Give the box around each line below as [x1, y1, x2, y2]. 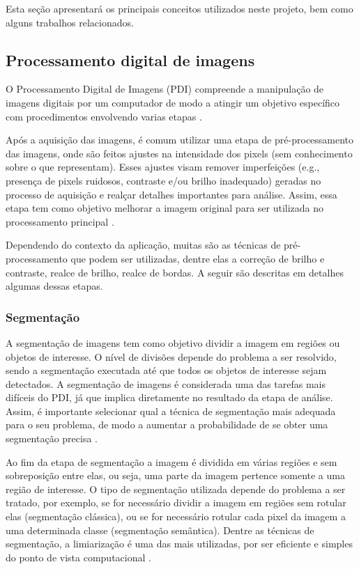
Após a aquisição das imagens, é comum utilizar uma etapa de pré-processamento [6, 132, 354, 147]
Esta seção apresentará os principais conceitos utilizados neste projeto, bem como [6, 1, 353, 15]
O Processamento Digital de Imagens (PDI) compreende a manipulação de [6, 81, 324, 96]
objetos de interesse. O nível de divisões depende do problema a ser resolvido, [6, 349, 337, 364]
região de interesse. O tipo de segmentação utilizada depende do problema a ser [6, 481, 346, 496]
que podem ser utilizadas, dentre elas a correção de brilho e [70, 251, 325, 265]
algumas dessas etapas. [6, 279, 103, 293]
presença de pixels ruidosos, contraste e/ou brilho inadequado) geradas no [6, 173, 321, 187]
